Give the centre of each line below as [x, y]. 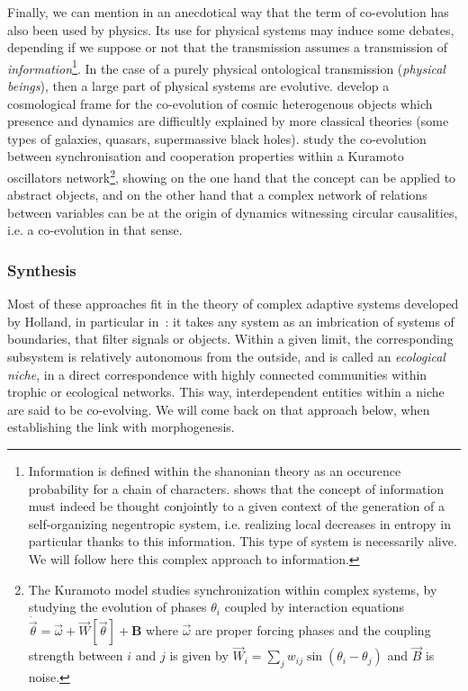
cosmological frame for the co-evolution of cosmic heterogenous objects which [220, 103]
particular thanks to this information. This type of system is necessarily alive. [243, 541]
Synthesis [42, 269]
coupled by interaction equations [314, 607]
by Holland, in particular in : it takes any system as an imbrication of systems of [231, 321]
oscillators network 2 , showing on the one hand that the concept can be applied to [232, 176]
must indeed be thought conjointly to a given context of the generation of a [236, 506]
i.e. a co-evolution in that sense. [95, 230]
